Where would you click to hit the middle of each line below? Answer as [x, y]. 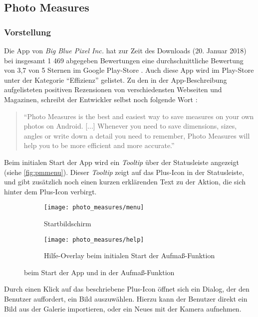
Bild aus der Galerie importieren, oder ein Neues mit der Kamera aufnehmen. [123, 308]
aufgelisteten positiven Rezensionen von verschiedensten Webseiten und [113, 89]
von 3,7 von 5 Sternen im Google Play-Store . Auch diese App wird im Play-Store [129, 70]
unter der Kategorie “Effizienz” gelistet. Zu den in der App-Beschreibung [116, 79]
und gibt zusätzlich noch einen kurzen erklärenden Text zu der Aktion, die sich [125, 182]
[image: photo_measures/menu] [94, 208]
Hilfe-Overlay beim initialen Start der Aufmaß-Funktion [129, 255]
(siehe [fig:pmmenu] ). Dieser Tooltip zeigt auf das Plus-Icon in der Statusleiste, [124, 172]
